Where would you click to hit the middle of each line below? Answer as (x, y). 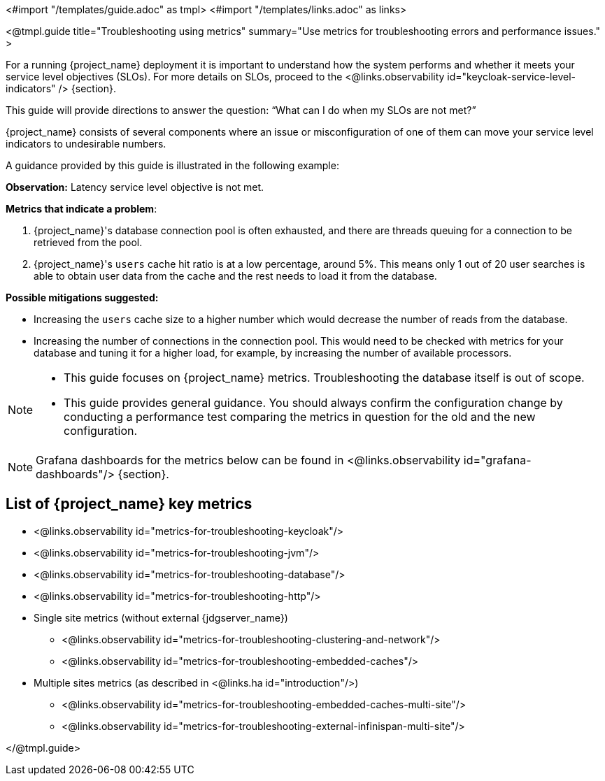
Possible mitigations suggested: (82, 298)
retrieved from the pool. (88, 242)
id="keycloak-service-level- (511, 77)
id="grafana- (497, 460)
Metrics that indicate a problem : (81, 209)
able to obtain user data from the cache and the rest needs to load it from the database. (235, 276)
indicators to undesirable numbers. (86, 144)
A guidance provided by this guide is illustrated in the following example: (172, 165)
